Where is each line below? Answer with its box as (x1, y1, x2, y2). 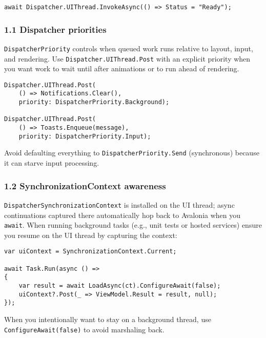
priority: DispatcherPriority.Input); (18, 132, 151, 140)
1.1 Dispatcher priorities (4, 23, 107, 35)
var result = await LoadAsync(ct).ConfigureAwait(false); (18, 282, 221, 289)
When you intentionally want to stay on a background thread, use (4, 313, 211, 324)
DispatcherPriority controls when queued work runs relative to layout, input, (4, 43, 253, 53)
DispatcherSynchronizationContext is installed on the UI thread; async (4, 199, 235, 210)
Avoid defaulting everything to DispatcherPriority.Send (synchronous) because (4, 147, 259, 158)
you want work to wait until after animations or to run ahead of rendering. (4, 63, 239, 74)
